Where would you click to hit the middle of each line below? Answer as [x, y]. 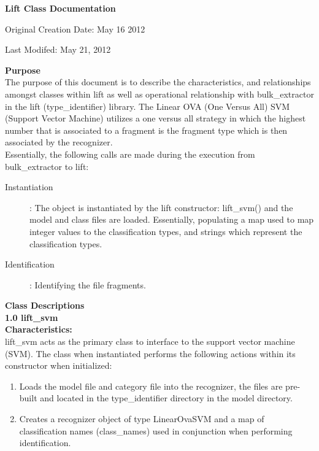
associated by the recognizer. [59, 142]
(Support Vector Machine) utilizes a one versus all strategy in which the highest [156, 118]
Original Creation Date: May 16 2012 [75, 29]
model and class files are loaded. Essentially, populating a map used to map [172, 219]
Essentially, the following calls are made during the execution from [130, 154]
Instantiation [29, 187]
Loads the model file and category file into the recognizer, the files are [151, 386]
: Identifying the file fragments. [88, 284]
